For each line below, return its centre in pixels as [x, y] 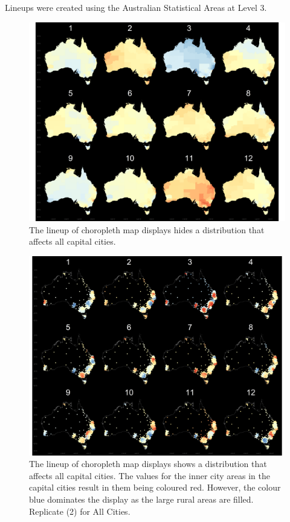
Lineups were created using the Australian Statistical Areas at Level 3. [136, 7]
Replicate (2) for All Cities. [80, 511]
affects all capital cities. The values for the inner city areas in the [150, 475]
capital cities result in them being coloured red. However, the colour [155, 487]
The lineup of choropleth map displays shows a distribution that [148, 464]
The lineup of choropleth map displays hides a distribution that [147, 229]
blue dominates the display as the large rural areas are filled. [141, 499]
